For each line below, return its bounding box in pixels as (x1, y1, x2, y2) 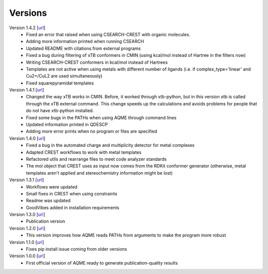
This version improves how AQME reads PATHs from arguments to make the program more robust (26, 232, 226, 238)
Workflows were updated (26, 183, 78, 190)
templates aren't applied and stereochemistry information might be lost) (26, 170, 173, 176)
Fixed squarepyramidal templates (26, 80, 94, 86)
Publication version (26, 218, 66, 225)
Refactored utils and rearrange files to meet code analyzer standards (26, 156, 167, 162)
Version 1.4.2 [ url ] (9, 25, 46, 31)
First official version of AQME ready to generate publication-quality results (26, 260, 178, 266)
